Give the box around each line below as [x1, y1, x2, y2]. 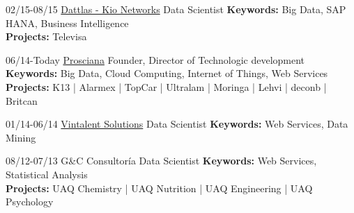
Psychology [6, 194, 54, 209]
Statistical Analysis [6, 167, 88, 181]
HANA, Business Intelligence [6, 15, 129, 30]
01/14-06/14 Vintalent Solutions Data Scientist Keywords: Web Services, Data [6, 117, 348, 131]
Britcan [6, 93, 38, 108]
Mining [6, 130, 36, 144]
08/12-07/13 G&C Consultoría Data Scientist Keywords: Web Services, [6, 153, 317, 168]
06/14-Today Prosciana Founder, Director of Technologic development [6, 52, 305, 67]
